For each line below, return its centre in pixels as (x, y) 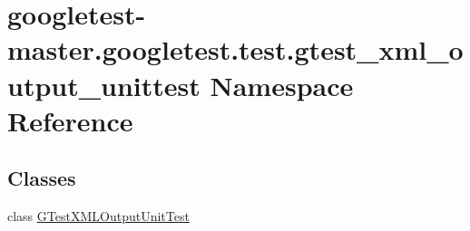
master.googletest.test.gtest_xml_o (235, 49)
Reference (70, 120)
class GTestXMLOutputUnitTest (98, 216)
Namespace (282, 85)
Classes (42, 178)
